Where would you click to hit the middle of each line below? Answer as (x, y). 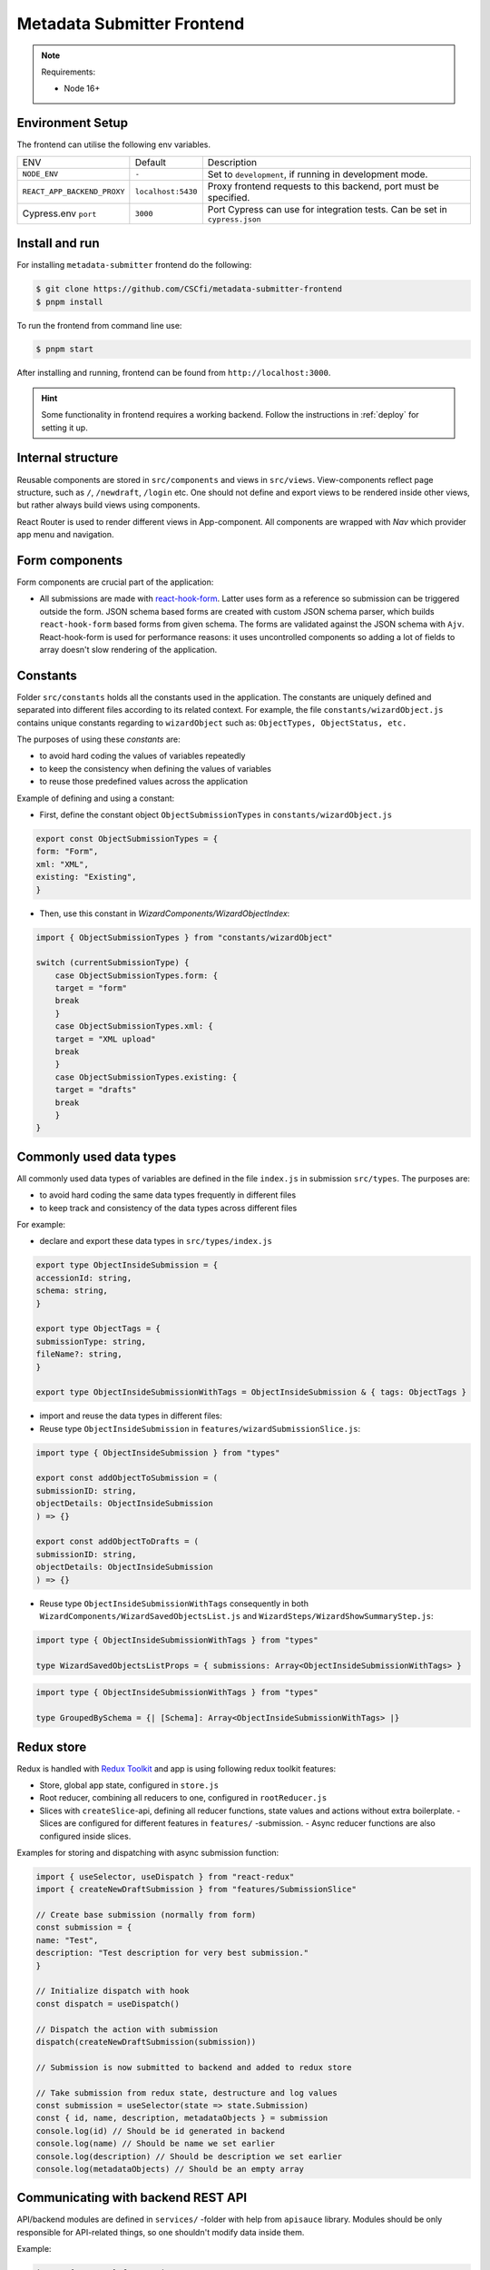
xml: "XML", (63, 864)
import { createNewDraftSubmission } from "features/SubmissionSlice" (196, 1890)
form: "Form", (67, 852)
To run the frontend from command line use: (99, 325)
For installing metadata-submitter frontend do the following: (134, 265)
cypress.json (235, 219)
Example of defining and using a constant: (96, 798)
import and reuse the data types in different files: (131, 1416)
